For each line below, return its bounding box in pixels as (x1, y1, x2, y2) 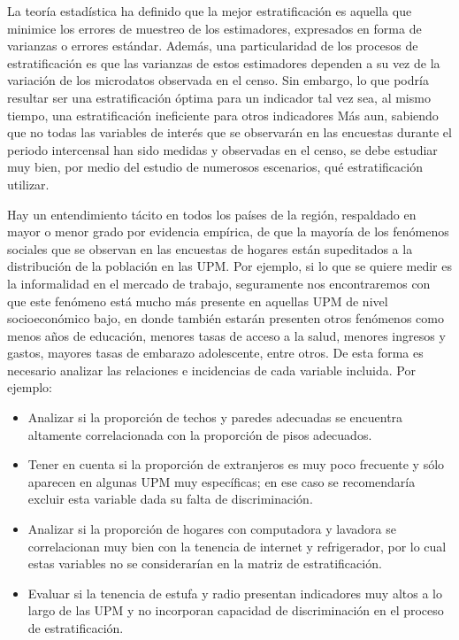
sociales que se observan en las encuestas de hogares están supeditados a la (7, 239, 413, 258)
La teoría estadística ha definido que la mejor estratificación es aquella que (7, 2, 412, 19)
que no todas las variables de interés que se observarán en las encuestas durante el (7, 123, 452, 142)
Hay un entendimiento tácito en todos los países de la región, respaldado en (7, 204, 417, 223)
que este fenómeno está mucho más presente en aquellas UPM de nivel (7, 291, 388, 310)
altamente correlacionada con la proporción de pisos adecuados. (27, 425, 372, 443)
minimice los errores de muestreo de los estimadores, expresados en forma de (7, 19, 422, 37)
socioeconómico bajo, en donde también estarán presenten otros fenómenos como (7, 309, 444, 328)
